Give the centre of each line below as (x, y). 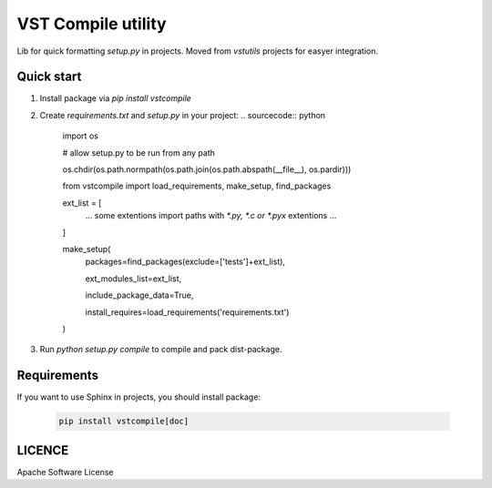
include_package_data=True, (139, 295)
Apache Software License (65, 472)
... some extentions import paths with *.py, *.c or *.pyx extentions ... (211, 216)
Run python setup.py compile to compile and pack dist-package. (161, 350)
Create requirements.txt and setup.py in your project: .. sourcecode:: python (183, 115)
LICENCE (43, 450)
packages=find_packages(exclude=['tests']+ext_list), (185, 262)
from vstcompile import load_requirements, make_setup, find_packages (197, 186)
